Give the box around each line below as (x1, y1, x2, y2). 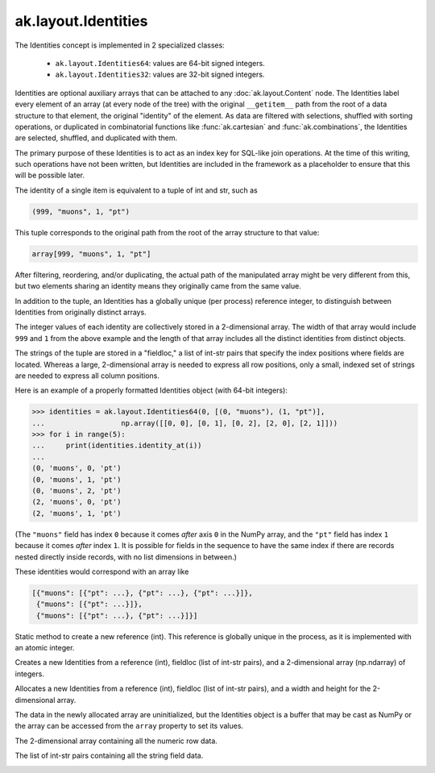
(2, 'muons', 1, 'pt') (31, 509, 122, 517)
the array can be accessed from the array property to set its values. (14, 721, 244, 731)
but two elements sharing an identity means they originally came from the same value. (14, 281, 301, 291)
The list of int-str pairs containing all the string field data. (14, 750, 204, 761)
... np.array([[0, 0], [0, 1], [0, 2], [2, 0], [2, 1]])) (31, 418, 338, 427)
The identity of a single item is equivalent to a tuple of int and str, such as (14, 185, 258, 195)
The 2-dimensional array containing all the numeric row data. (14, 736, 217, 746)
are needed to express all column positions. (14, 371, 160, 380)
